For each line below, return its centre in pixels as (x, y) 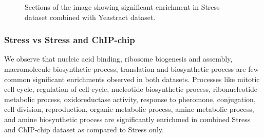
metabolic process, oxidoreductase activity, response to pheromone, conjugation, (130, 99)
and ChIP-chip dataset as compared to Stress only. (84, 129)
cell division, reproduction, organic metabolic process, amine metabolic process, (129, 109)
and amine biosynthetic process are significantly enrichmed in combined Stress (127, 119)
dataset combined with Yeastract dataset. (90, 17)
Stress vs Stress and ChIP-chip (70, 40)
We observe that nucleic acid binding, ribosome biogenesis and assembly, (118, 59)
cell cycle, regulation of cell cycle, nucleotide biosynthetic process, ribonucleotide (131, 89)
